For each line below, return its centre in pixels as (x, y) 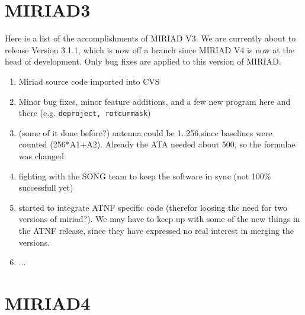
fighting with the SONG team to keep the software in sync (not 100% (145, 176)
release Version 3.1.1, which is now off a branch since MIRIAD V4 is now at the (150, 49)
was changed (41, 155)
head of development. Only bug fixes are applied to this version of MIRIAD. (143, 61)
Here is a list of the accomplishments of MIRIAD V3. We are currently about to (150, 38)
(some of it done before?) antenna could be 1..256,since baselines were (145, 132)
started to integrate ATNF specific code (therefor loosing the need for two (153, 207)
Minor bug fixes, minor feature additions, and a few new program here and (155, 101)
